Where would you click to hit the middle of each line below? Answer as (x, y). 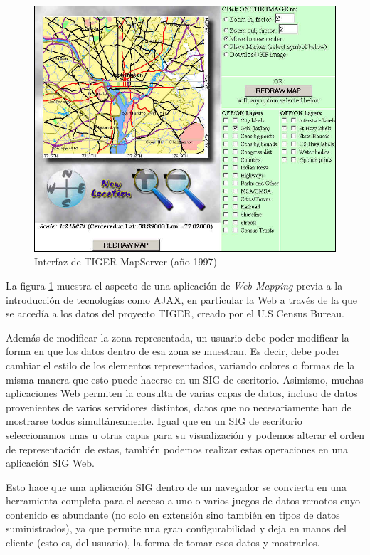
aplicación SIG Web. (50, 463)
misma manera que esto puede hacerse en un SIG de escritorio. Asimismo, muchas (185, 379)
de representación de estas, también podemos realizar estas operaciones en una (177, 449)
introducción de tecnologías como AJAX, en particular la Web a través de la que (181, 299)
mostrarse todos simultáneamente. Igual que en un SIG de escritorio (154, 421)
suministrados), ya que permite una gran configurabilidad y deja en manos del (176, 528)
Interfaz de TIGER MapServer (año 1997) (126, 261)
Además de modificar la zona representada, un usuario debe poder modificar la (178, 337)
